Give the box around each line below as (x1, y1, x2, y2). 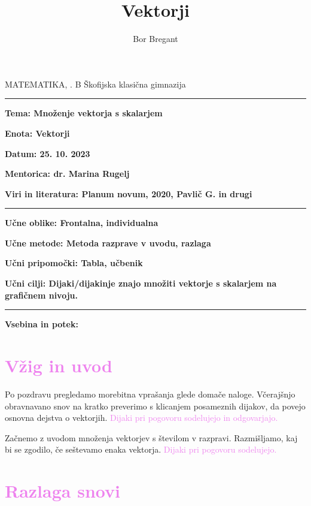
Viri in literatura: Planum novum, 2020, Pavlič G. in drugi (5, 187, 252, 200)
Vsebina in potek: (5, 318, 78, 330)
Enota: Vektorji (5, 126, 70, 139)
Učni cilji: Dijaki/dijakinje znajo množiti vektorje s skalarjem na (5, 277, 277, 290)
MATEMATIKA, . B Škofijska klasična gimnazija (5, 77, 186, 90)
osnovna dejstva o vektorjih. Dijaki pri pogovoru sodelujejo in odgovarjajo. (5, 411, 278, 424)
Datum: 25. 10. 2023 (5, 147, 90, 159)
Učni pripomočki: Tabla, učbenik (5, 257, 143, 269)
